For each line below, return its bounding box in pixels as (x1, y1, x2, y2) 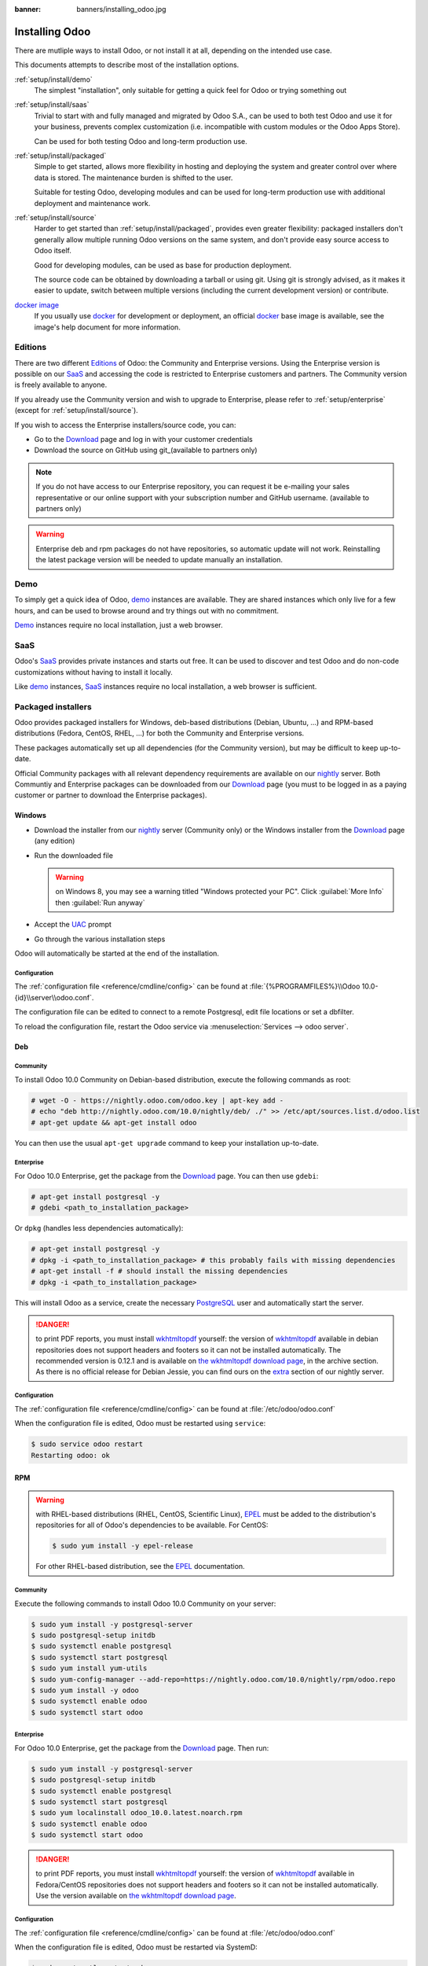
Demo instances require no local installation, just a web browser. (14, 620, 223, 630)
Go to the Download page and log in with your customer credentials (34, 434, 253, 444)
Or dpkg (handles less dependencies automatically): (14, 1224, 184, 1233)
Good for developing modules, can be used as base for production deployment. (34, 260, 292, 270)
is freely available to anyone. (14, 380, 108, 389)
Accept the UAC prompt (34, 920, 112, 930)
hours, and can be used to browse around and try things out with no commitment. (14, 606, 279, 615)
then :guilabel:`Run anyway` (55, 897, 145, 908)
